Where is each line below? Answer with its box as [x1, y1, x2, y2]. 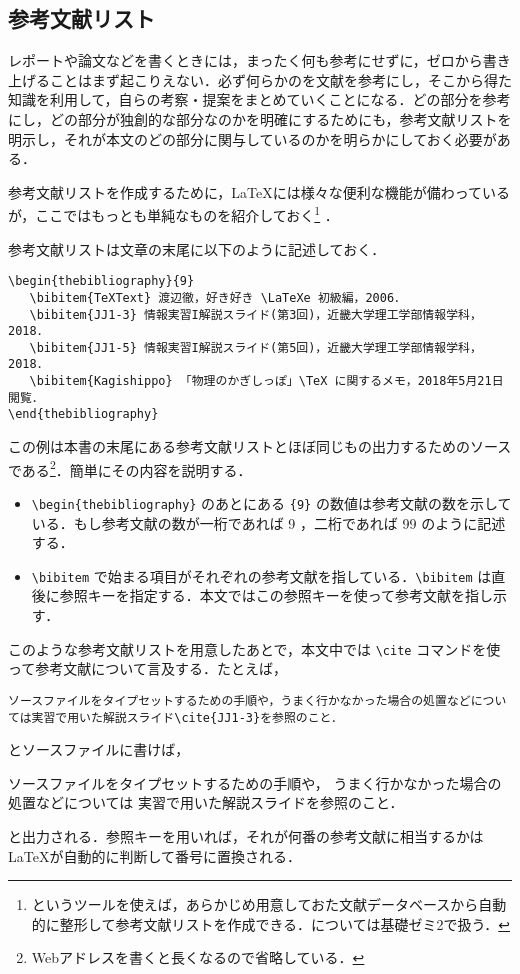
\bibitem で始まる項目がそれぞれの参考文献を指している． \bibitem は [31, 565, 492, 586]
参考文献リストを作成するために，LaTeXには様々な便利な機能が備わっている [8, 181, 511, 202]
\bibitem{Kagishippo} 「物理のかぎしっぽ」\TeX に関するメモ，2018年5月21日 [29, 374, 504, 389]
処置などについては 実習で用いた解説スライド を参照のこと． [8, 792, 404, 813]
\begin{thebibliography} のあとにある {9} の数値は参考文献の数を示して [31, 492, 512, 513]
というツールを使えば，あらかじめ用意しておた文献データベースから [31, 894, 479, 915]
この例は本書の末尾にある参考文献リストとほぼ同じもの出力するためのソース [8, 436, 512, 457]
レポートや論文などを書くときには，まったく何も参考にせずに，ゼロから [8, 50, 483, 71]
